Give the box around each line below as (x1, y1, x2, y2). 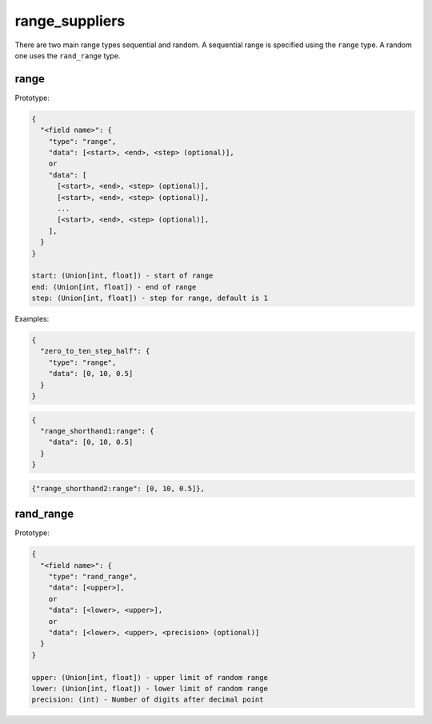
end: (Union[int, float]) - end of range (31, 282, 197, 291)
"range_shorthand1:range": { (40, 426, 155, 435)
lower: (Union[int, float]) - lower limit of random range (31, 684, 268, 693)
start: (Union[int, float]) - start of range (31, 271, 214, 280)
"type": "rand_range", (48, 572, 138, 581)
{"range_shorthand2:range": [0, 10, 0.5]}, (31, 484, 206, 493)
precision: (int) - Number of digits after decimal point (31, 695, 264, 704)
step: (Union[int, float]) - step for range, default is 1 (31, 294, 268, 303)
